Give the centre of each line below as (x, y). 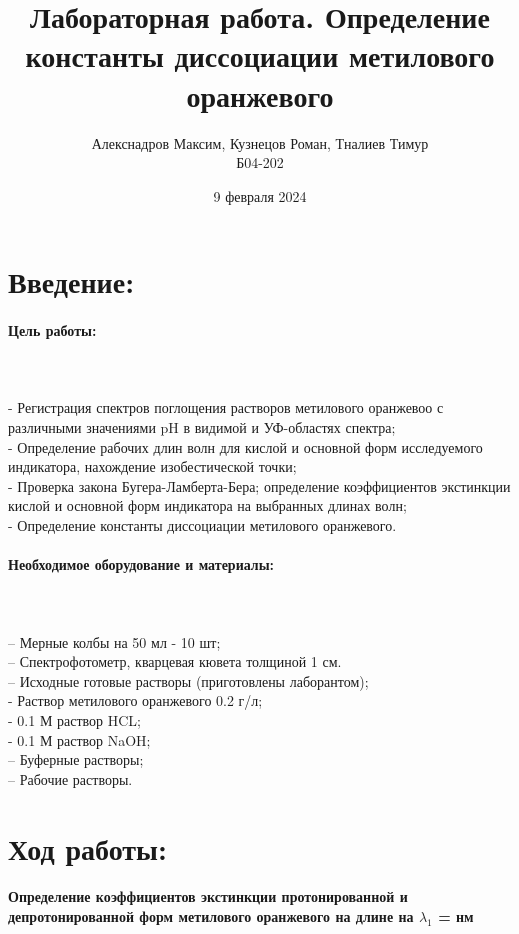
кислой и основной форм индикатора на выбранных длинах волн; (207, 505)
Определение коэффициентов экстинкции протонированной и (208, 896)
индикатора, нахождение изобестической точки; (152, 466)
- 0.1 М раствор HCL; (74, 719)
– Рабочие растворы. (70, 778)
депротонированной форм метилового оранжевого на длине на (211, 915)
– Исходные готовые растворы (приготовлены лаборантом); (188, 680)
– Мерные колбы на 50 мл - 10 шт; (114, 641)
